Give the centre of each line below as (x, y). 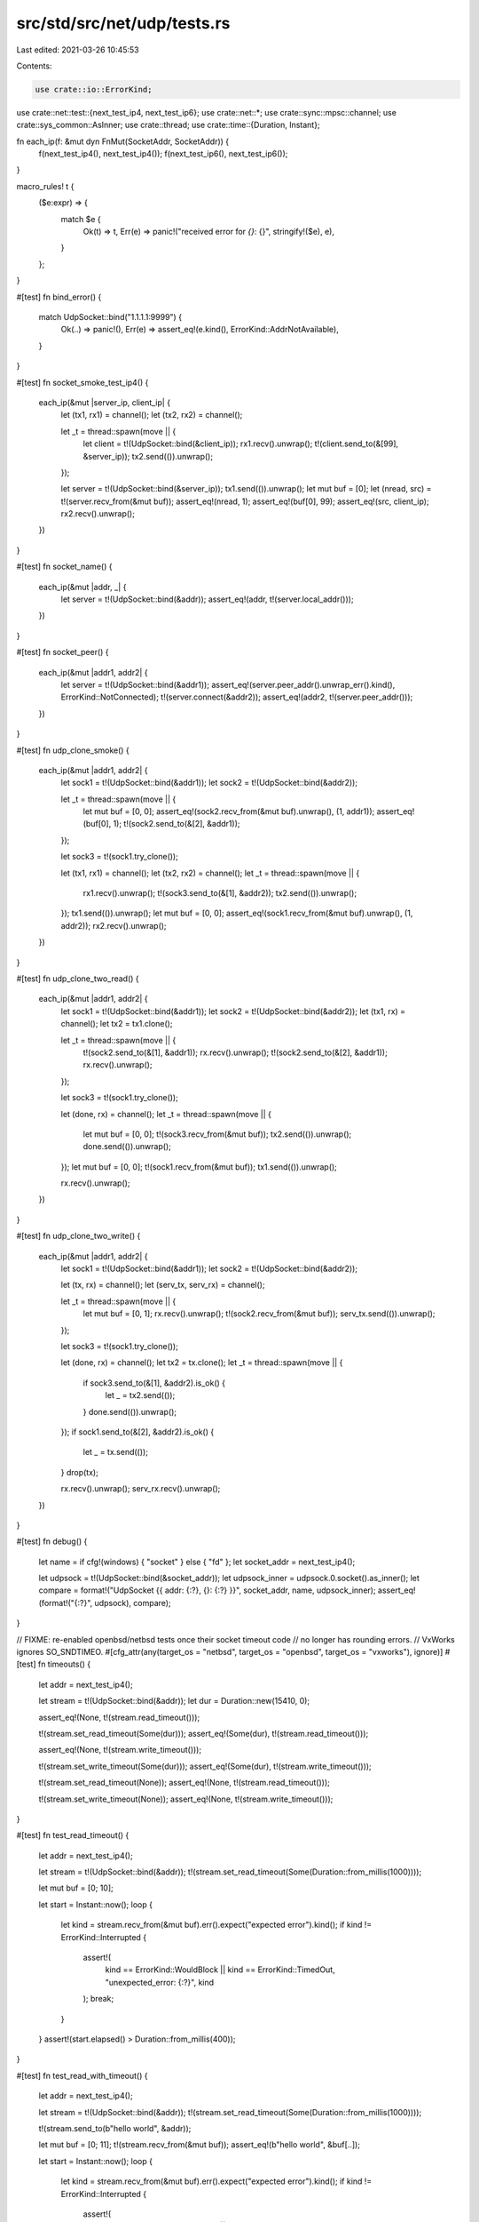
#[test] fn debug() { (52, 1541)
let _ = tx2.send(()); (140, 1395)
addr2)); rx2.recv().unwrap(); (114, 925)
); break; (98, 1999)
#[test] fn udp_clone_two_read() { (78, 979)
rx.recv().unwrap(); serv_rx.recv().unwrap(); (141, 1489)
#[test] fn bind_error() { (59, 297)
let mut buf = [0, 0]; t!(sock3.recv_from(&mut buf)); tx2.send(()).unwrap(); (217, 1134)
